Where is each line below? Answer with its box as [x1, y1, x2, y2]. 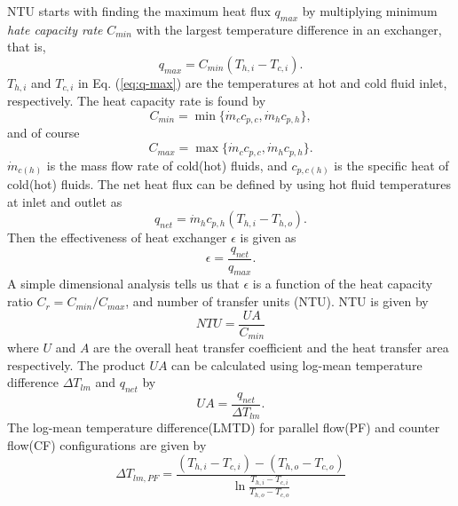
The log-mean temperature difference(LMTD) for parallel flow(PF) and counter [7, 418, 440, 437]
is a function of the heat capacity [252, 274, 433, 293]
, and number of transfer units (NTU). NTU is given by [125, 292, 429, 311]
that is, [7, 37, 46, 56]
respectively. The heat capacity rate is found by [7, 91, 266, 110]
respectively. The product [7, 355, 146, 374]
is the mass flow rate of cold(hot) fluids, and [46, 155, 288, 174]
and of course [7, 123, 80, 142]
